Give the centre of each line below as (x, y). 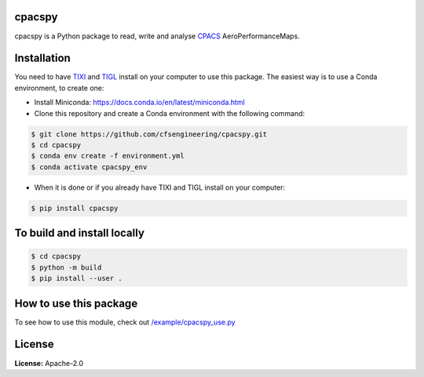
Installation (42, 58)
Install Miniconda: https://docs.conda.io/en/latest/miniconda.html (139, 103)
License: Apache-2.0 (49, 363)
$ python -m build (66, 267)
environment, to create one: (59, 88)
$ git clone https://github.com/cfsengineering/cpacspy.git (149, 134)
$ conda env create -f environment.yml (108, 156)
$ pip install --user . (77, 279)
